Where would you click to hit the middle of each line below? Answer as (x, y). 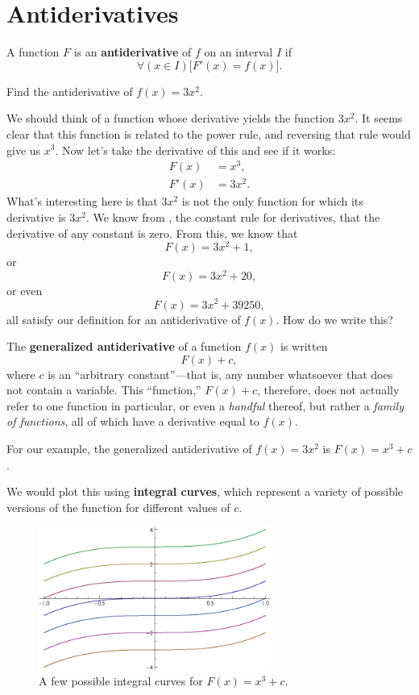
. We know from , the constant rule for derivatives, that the (233, 216)
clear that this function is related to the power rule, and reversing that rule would (209, 133)
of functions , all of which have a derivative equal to (133, 421)
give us (24, 150)
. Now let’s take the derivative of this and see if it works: (195, 150)
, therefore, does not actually (328, 390)
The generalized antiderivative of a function (124, 346)
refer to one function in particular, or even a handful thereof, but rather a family (205, 405)
